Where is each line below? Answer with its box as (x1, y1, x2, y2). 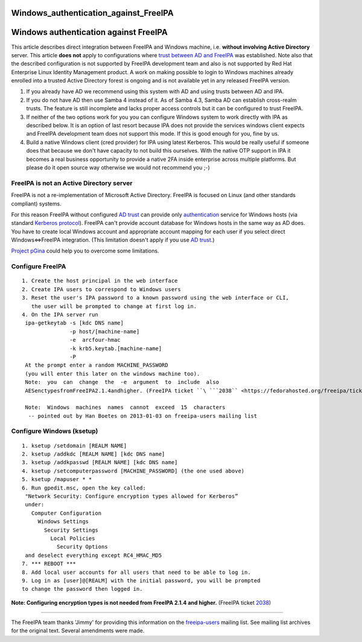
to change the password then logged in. (22, 585, 143, 593)
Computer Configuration (31, 509, 102, 517)
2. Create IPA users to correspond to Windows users (22, 286, 181, 292)
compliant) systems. (11, 200, 62, 207)
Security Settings (44, 526, 99, 533)
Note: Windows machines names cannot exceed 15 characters (25, 404, 226, 411)
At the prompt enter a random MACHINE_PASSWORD (25, 362, 168, 369)
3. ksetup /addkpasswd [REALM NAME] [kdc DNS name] (22, 459, 178, 466)
